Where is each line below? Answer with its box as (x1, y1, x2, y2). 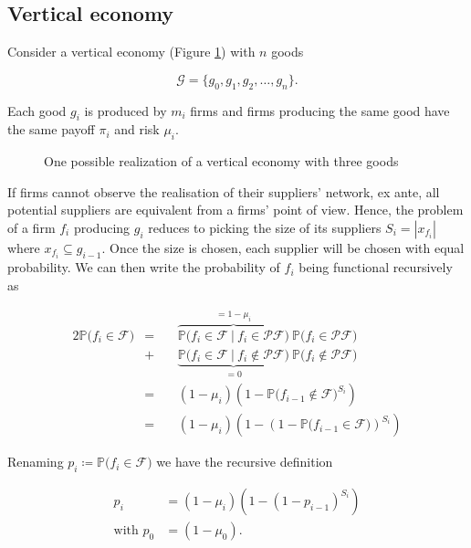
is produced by (84, 100, 167, 120)
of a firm (7, 217, 56, 237)
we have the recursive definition (156, 452, 333, 471)
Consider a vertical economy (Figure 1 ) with (7, 42, 256, 61)
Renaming (7, 452, 64, 471)
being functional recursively (298, 258, 453, 277)
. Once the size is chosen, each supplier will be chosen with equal (101, 237, 465, 257)
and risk (114, 120, 160, 139)
